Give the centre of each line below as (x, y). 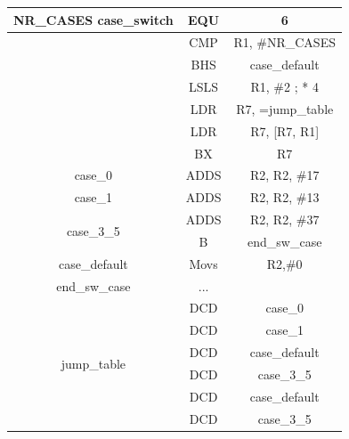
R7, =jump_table (285, 108)
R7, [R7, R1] (285, 130)
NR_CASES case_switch (93, 19)
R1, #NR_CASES (284, 42)
